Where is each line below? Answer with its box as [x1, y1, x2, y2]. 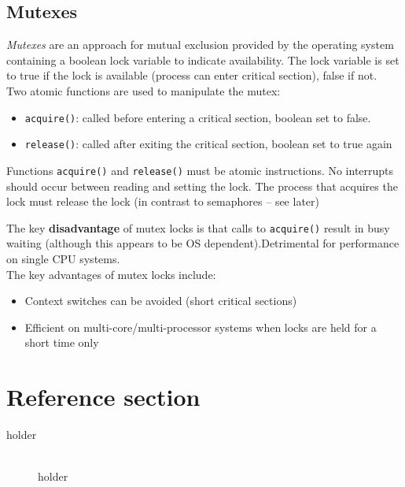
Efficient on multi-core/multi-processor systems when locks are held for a [24, 318, 377, 335]
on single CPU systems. [6, 250, 120, 266]
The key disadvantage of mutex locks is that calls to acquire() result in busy [6, 219, 390, 236]
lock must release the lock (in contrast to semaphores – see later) [6, 193, 319, 210]
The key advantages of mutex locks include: [6, 266, 216, 282]
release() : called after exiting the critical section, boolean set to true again [24, 136, 392, 152]
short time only [24, 334, 99, 351]
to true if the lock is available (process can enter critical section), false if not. [6, 67, 377, 84]
